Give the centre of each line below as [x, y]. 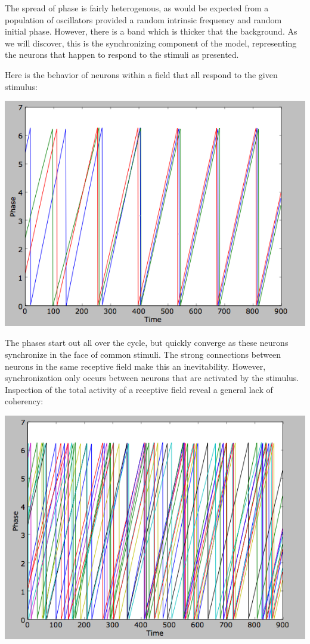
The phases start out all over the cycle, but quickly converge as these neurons [147, 343]
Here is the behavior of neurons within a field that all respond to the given [141, 74]
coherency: [24, 401]
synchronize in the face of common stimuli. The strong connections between [143, 354]
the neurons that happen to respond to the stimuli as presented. [122, 55]
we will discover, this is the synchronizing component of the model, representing [151, 43]
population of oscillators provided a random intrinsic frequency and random [143, 19]
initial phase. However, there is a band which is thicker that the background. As [151, 31]
